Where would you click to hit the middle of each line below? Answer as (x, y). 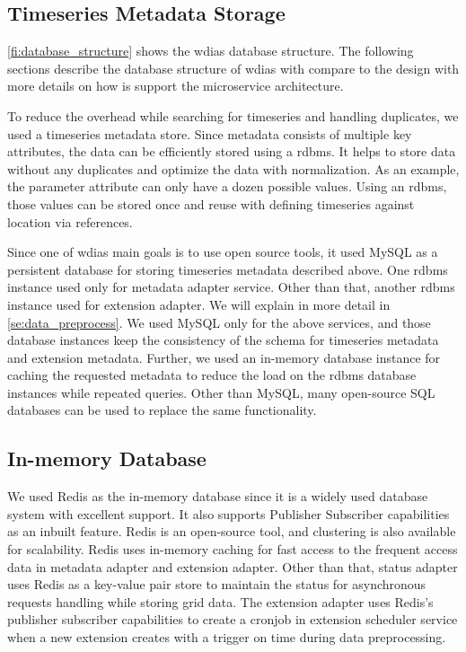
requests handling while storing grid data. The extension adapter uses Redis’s (220, 601)
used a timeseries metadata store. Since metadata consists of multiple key (210, 133)
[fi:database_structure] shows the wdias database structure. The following (211, 51)
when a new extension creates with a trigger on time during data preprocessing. (227, 637)
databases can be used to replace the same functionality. (162, 410)
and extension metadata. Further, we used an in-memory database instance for (224, 357)
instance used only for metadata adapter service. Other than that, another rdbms (231, 287)
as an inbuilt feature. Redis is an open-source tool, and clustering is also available (232, 531)
